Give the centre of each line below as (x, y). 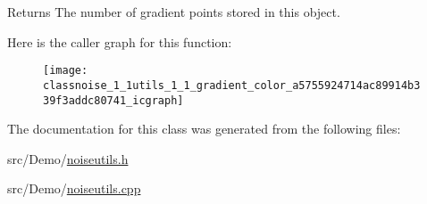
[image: (66, 71)
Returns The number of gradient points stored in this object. (174, 12)
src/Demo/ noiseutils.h (68, 158)
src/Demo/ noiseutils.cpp (74, 188)
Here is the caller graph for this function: (120, 41)
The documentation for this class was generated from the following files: (204, 129)
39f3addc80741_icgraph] (113, 100)
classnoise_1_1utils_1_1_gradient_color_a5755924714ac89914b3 (232, 85)
